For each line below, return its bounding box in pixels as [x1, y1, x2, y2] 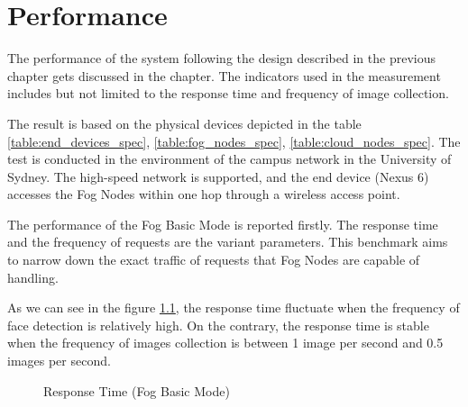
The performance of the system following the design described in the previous [7, 49, 436, 68]
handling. [7, 267, 59, 286]
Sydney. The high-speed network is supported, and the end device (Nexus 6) [7, 167, 429, 185]
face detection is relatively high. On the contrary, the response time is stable [7, 315, 429, 334]
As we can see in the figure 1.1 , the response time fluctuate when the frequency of [7, 298, 460, 317]
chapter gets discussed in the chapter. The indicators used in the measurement [7, 66, 441, 85]
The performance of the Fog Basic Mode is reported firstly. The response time [7, 214, 438, 233]
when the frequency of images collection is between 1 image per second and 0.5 [7, 333, 444, 352]
